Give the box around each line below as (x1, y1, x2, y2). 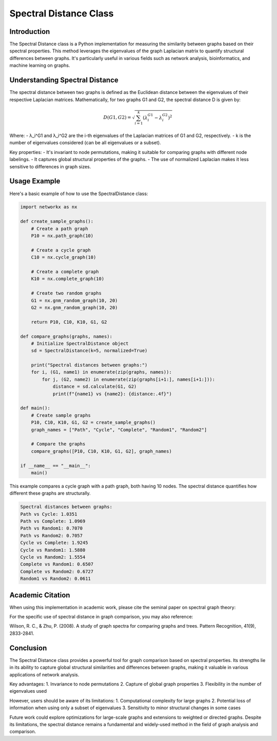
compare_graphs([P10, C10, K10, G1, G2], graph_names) (31, 448, 172, 454)
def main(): (20, 405, 51, 411)
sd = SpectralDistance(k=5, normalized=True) (31, 348, 148, 354)
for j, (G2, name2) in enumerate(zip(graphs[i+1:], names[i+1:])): (42, 376, 215, 382)
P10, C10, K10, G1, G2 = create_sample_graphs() (31, 420, 156, 425)
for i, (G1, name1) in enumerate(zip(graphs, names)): (31, 369, 172, 375)
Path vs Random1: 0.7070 (20, 525, 83, 531)
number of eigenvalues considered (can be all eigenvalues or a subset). (9, 140, 161, 146)
